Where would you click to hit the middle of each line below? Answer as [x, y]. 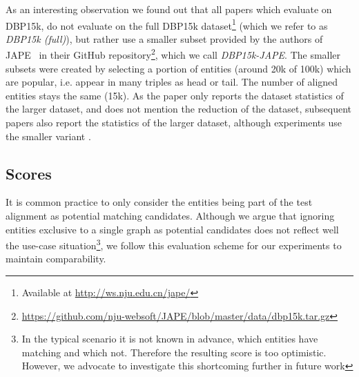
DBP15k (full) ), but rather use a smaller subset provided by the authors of [164, 38]
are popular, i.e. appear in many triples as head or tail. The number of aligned [172, 82]
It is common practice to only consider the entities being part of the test [159, 202]
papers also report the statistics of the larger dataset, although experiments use [174, 123]
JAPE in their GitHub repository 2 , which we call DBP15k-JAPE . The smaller [173, 54]
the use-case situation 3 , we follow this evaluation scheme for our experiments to [174, 244]
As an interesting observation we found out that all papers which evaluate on [169, 9]
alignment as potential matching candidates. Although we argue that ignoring [170, 216]
